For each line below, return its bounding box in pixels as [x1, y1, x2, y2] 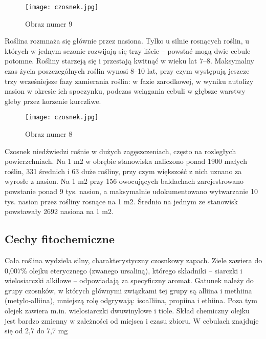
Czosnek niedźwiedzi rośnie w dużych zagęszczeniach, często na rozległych [5, 145, 236, 156]
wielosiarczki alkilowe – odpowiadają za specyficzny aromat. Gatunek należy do [5, 275, 254, 286]
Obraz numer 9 [25, 18, 73, 29]
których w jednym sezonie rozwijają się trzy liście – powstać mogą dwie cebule [5, 45, 251, 56]
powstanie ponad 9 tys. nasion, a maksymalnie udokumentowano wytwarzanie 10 [5, 186, 258, 197]
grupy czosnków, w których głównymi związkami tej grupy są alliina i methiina [5, 285, 252, 295]
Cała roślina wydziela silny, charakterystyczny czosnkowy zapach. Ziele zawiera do [5, 255, 262, 266]
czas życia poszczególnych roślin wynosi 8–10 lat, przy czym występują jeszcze [5, 66, 250, 76]
